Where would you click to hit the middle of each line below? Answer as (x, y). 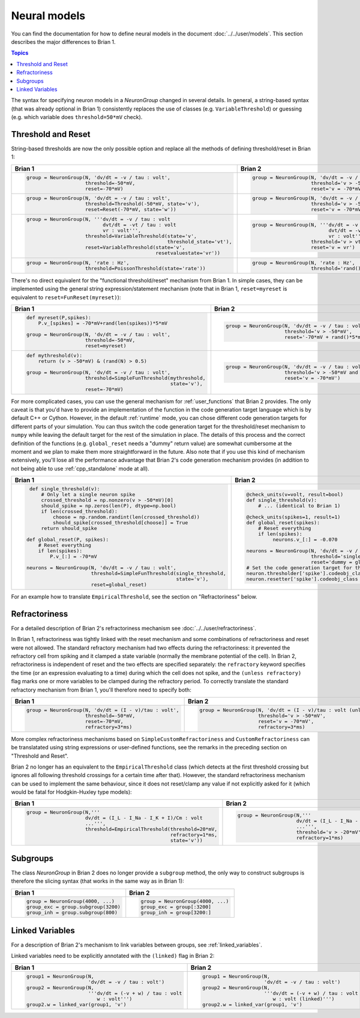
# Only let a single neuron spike (88, 495)
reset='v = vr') (333, 247)
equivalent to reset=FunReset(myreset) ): (66, 297)
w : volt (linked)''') (304, 998)
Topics (20, 53)
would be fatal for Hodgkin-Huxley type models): (71, 792)
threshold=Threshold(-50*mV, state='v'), (142, 204)
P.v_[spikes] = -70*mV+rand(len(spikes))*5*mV (103, 323)
